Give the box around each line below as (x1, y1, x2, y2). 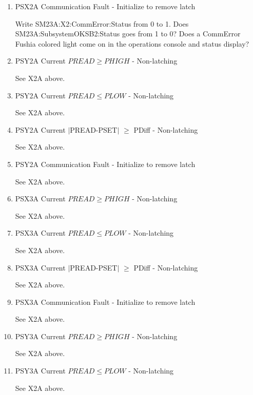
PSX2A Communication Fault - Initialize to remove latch (15, 1, 196, 11)
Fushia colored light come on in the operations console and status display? (15, 38, 249, 49)
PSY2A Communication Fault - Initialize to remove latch (15, 158, 196, 169)
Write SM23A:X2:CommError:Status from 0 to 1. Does (15, 18, 189, 29)
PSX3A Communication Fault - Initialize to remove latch (15, 296, 196, 307)
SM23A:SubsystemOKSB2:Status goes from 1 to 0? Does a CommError (15, 28, 241, 39)
